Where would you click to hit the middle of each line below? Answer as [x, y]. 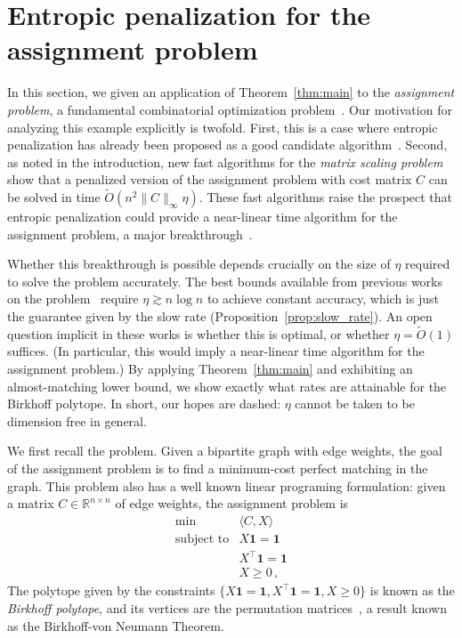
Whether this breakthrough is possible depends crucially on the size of [199, 264]
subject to [202, 539]
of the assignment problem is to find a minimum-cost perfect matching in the [218, 468]
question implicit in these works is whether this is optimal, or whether [199, 333]
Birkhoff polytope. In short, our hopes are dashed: [144, 404]
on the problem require [73, 299]
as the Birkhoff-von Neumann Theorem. [116, 625]
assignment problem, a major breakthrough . [130, 234]
